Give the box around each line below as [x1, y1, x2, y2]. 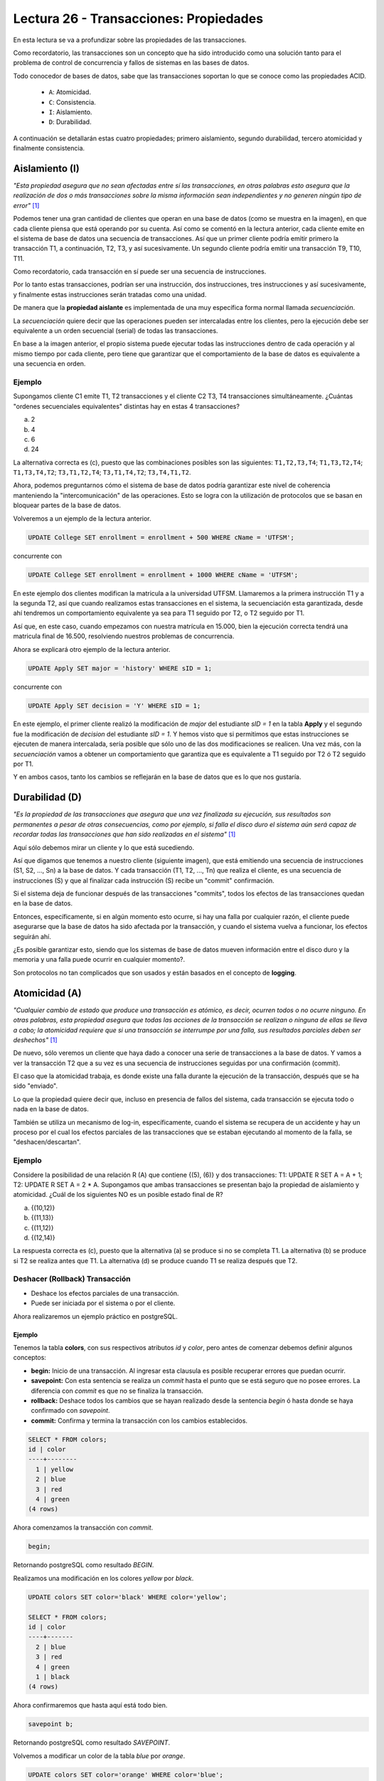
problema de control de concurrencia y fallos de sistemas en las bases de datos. [13, 58, 250, 67]
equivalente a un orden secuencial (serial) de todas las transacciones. [13, 326, 218, 335]
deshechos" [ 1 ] [13, 1035, 58, 1044]
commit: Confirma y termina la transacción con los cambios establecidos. [31, 1416, 248, 1425]
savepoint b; [28, 1720, 74, 1728]
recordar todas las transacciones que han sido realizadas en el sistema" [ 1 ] [13, 830, 236, 838]
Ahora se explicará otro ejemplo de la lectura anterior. [13, 645, 171, 653]
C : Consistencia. [48, 98, 96, 106]
